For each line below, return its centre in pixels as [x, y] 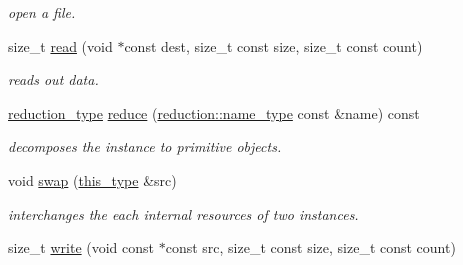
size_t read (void [60, 45]
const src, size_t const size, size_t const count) [310, 247]
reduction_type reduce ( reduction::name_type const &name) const [214, 112]
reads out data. [53, 79]
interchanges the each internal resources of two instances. [183, 213]
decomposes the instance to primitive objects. [145, 146]
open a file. [42, 12]
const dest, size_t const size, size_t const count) [273, 45]
